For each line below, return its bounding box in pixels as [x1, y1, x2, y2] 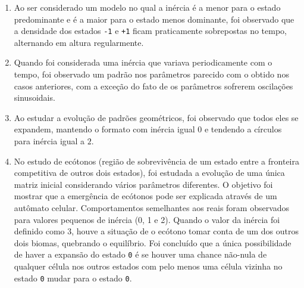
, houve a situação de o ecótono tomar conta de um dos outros [71, 225, 299, 237]
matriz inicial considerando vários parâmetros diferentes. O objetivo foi [14, 178, 273, 190]
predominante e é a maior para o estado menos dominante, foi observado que [14, 13, 294, 25]
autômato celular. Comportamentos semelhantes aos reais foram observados [14, 201, 290, 213]
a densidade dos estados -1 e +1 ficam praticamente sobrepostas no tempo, [14, 24, 287, 37]
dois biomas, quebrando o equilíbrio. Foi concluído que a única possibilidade [14, 236, 292, 249]
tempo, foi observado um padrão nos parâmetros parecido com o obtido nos [14, 68, 289, 80]
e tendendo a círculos [204, 123, 282, 135]
